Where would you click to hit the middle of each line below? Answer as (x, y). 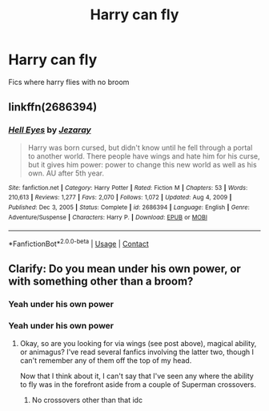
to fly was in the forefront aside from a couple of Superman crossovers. (138, 384)
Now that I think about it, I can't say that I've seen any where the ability (137, 376)
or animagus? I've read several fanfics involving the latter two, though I (137, 352)
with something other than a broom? (101, 282)
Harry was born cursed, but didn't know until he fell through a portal (140, 147)
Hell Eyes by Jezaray (50, 130)
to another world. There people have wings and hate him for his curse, (144, 156)
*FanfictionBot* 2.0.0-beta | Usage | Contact (79, 243)
